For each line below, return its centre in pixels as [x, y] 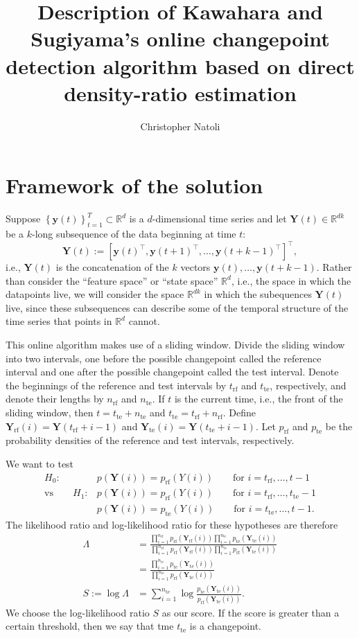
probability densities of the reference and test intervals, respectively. [150, 440]
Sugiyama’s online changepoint [180, 38]
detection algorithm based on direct [180, 65]
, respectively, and [308, 385]
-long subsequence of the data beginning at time [134, 234]
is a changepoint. [225, 626]
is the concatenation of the [112, 267]
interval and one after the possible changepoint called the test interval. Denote [172, 372]
